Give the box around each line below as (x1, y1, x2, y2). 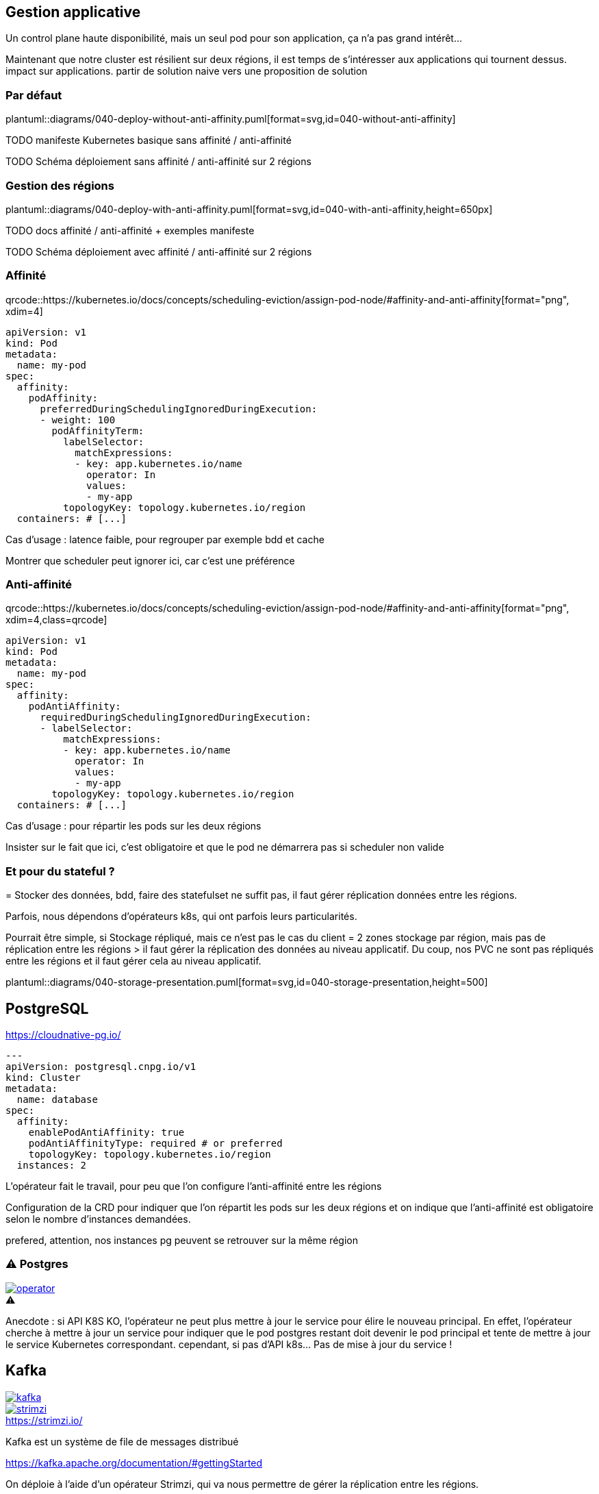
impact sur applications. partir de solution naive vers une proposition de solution (5, 65, 368, 77)
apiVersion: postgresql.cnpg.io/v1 (5, 1061, 196, 1073)
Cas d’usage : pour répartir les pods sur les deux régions (5, 820, 262, 832)
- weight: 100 (40, 414, 116, 425)
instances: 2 (16, 1160, 87, 1171)
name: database (16, 1094, 98, 1106)
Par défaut (5, 88, 62, 102)
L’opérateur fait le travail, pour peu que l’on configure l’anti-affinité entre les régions (5, 1180, 382, 1193)
